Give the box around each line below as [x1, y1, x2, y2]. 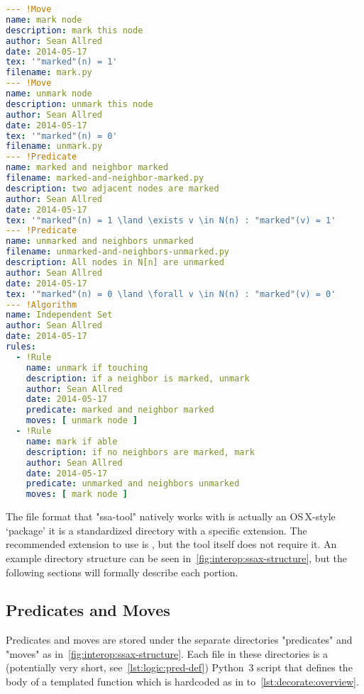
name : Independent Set [6, 310, 113, 320]
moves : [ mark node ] [26, 489, 128, 500]
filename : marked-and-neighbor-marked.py [6, 173, 204, 183]
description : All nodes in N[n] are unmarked [6, 257, 224, 267]
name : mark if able [26, 436, 118, 447]
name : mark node [6, 14, 82, 25]
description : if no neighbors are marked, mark [26, 447, 255, 457]
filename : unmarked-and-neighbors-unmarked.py [6, 247, 230, 257]
